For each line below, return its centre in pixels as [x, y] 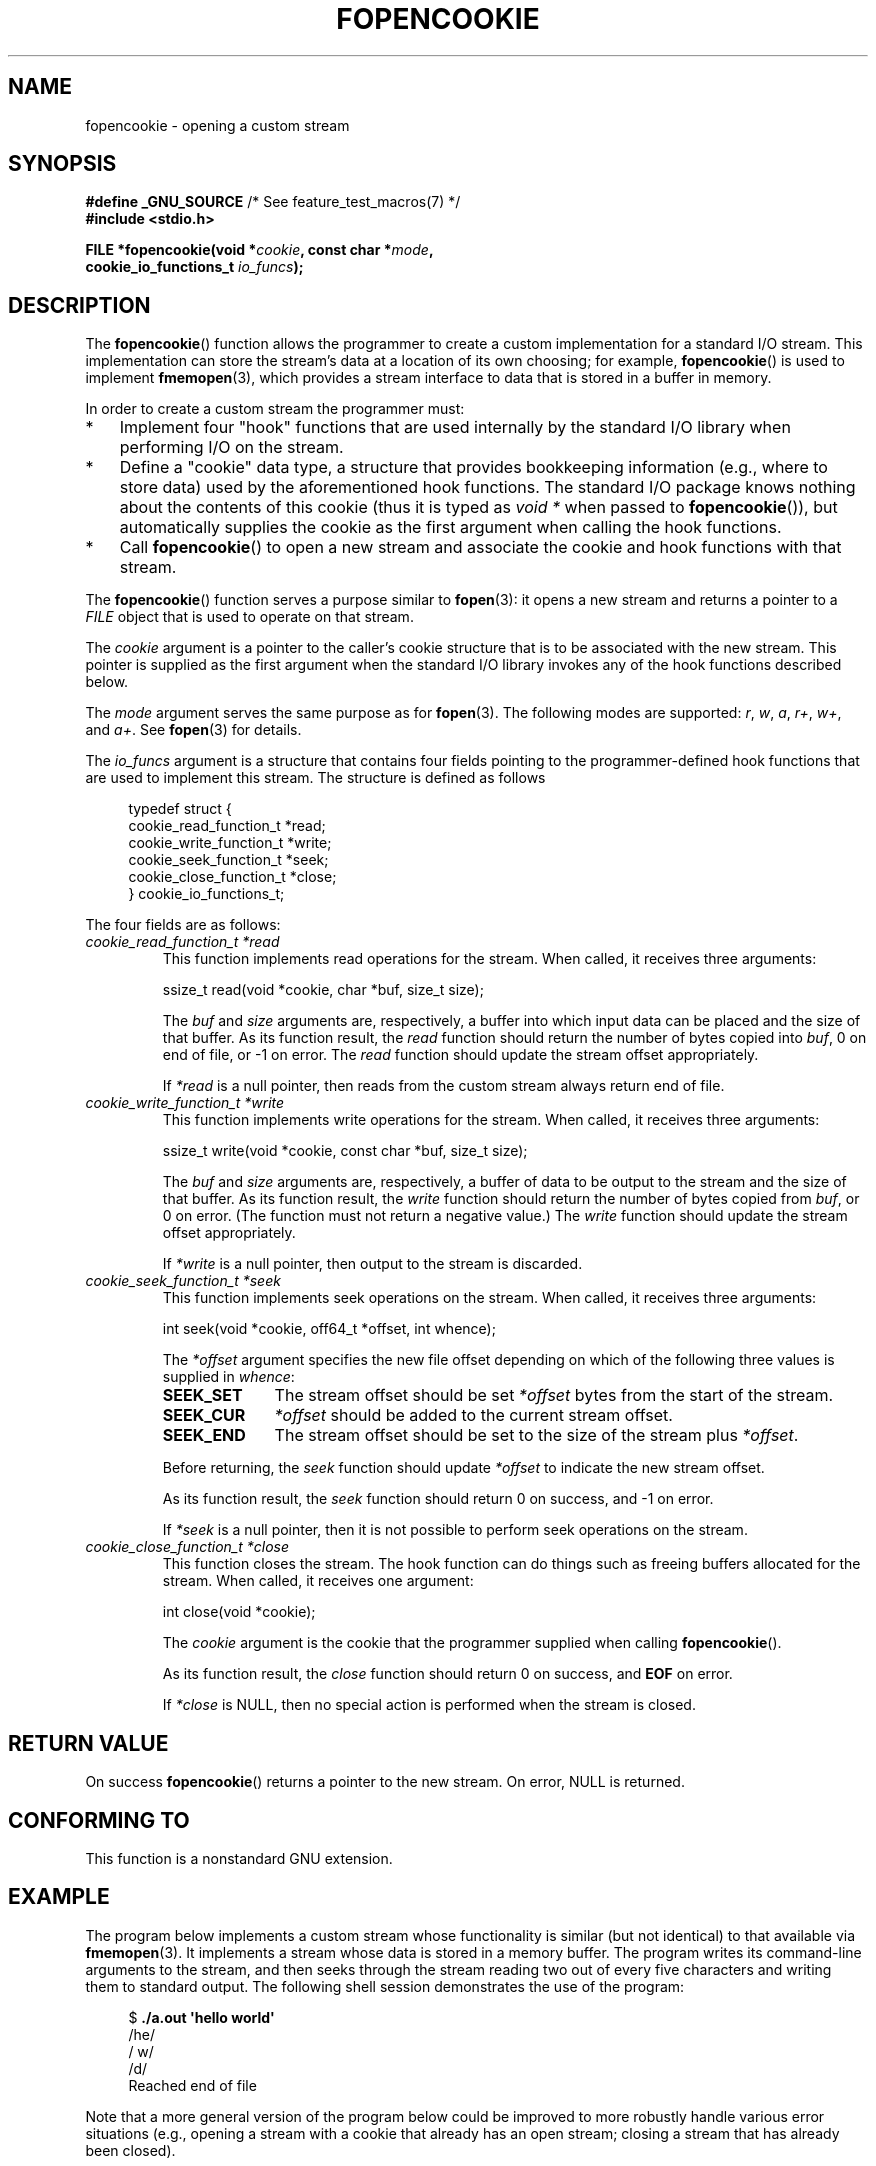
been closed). [130, 2150]
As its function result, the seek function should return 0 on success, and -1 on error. [438, 1499]
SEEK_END [204, 1435]
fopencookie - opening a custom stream [217, 125]
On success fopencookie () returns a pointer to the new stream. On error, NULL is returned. [385, 1782]
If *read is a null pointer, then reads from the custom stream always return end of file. [443, 1086]
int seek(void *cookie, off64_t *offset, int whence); [329, 1329]
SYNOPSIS [62, 164]
